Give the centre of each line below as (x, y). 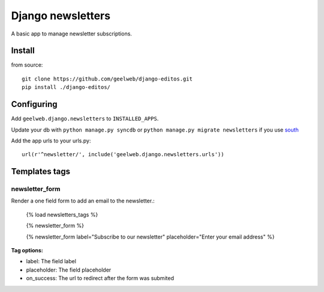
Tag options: (27, 251)
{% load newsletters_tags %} (62, 214)
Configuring (34, 104)
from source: (27, 65)
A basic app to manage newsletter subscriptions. (71, 34)
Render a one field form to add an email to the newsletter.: (83, 201)
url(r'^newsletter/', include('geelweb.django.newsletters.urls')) (123, 154)
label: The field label (51, 261)
